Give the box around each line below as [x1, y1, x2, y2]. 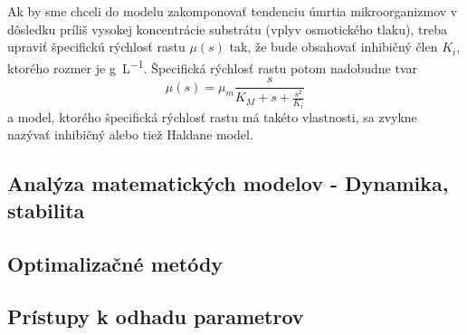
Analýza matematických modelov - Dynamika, [7, 169, 449, 197]
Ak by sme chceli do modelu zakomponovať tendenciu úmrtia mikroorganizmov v [7, 2, 458, 20]
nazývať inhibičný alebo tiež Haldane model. [7, 125, 253, 144]
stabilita [7, 196, 85, 224]
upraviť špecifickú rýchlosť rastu [7, 37, 186, 56]
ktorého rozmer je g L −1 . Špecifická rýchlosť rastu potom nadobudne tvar [7, 55, 418, 77]
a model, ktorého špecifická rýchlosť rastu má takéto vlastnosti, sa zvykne [7, 107, 417, 126]
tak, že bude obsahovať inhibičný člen [229, 37, 438, 56]
